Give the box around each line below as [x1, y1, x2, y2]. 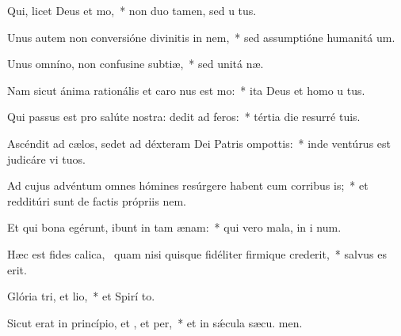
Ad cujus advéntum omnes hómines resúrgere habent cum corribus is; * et [7, 177, 369, 194]
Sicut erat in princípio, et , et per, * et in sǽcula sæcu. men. [7, 314, 303, 330]
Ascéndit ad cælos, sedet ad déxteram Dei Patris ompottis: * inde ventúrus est [7, 134, 391, 151]
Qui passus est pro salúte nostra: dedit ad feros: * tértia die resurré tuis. [7, 108, 361, 125]
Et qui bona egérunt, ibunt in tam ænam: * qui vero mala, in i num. [7, 219, 342, 236]
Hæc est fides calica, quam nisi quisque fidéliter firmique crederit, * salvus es [7, 245, 387, 262]
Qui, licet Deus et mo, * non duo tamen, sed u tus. [7, 2, 257, 18]
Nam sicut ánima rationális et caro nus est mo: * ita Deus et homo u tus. [7, 81, 365, 98]
